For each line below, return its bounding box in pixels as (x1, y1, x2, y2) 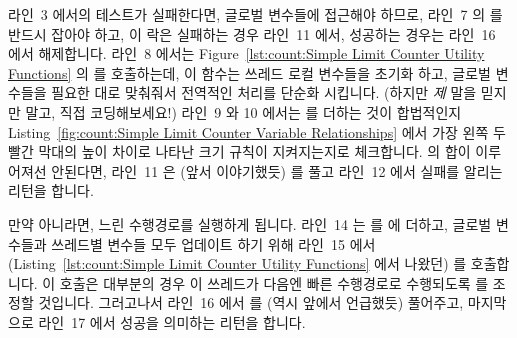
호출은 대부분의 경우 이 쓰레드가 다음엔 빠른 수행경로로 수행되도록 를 (59, 272, 489, 293)
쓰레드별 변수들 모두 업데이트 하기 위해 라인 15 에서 (51, 233, 376, 254)
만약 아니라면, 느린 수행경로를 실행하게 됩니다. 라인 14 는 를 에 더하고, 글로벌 (8, 213, 492, 234)
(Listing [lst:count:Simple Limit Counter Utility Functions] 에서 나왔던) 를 (8, 253, 467, 274)
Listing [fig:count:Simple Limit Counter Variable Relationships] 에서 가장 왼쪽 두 (8, 121, 506, 142)
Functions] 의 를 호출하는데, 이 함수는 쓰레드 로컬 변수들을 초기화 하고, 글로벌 (8, 62, 492, 83)
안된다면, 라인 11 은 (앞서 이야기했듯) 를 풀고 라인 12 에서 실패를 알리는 (51, 160, 503, 181)
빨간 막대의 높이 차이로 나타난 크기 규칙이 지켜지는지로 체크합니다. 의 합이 (8, 141, 471, 162)
